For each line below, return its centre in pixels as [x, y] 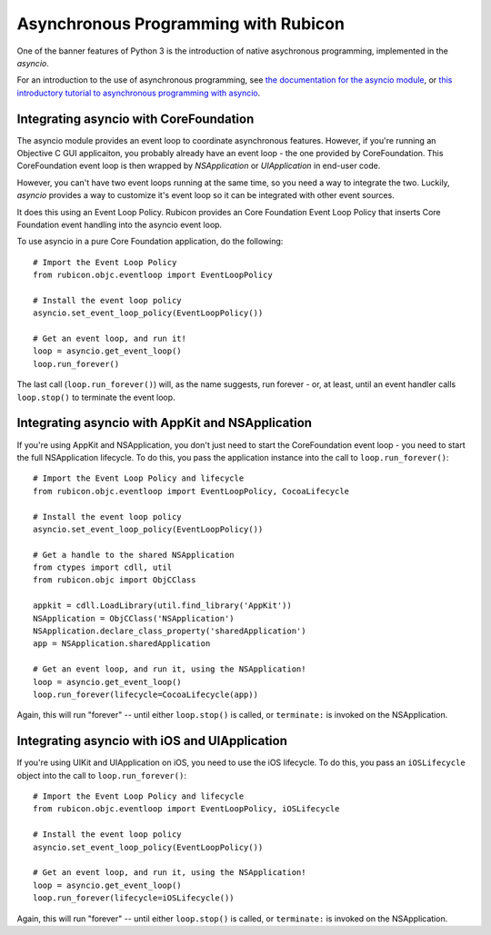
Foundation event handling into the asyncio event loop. [120, 224]
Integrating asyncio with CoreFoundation [135, 119]
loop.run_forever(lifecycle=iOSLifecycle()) [134, 898]
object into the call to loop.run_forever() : [101, 775]
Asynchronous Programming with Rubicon [181, 24]
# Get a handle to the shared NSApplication [134, 555]
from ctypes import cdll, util [103, 567]
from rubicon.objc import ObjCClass [115, 580]
